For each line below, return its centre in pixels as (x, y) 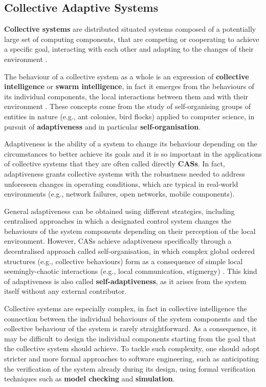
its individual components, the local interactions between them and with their (126, 96)
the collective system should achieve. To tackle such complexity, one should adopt (132, 348)
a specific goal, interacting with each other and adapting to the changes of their (129, 49)
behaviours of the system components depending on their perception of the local (130, 231)
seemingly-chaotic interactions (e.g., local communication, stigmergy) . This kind (131, 271)
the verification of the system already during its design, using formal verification (130, 368)
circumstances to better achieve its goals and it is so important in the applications (133, 153)
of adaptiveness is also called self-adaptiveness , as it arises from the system (125, 281)
